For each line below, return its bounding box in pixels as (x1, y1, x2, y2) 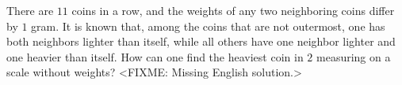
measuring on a (316, 48, 391, 65)
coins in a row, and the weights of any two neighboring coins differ (71, 2, 395, 18)
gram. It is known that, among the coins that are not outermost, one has (31, 17, 385, 34)
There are (6, 2, 54, 18)
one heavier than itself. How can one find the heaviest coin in (6, 48, 304, 65)
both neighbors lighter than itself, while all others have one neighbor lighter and (6, 33, 396, 50)
